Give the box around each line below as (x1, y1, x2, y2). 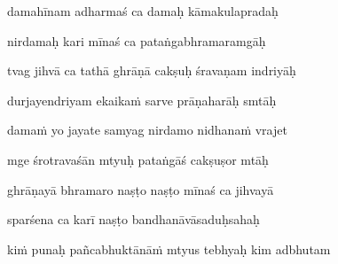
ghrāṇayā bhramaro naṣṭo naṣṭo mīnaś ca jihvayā (7, 180, 274, 198)
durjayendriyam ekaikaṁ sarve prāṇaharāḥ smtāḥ (7, 90, 277, 109)
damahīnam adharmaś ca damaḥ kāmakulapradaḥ (7, 2, 279, 19)
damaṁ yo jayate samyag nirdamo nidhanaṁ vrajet (7, 120, 287, 139)
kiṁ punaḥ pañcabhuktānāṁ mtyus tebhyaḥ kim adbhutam (7, 239, 331, 258)
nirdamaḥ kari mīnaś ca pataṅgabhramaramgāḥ (7, 31, 266, 50)
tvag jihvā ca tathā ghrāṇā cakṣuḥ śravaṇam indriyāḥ (7, 61, 296, 80)
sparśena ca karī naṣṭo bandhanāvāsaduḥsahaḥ (7, 210, 260, 229)
